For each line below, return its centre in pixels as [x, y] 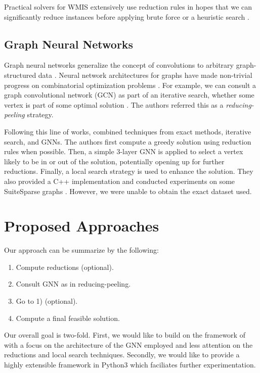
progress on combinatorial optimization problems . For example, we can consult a [130, 85]
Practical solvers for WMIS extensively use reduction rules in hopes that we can [128, 7]
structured [20, 75]
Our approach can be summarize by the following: [81, 250]
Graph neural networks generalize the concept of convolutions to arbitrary [119, 65]
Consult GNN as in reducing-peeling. [73, 284]
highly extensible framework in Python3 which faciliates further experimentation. [130, 364]
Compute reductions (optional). [65, 267]
